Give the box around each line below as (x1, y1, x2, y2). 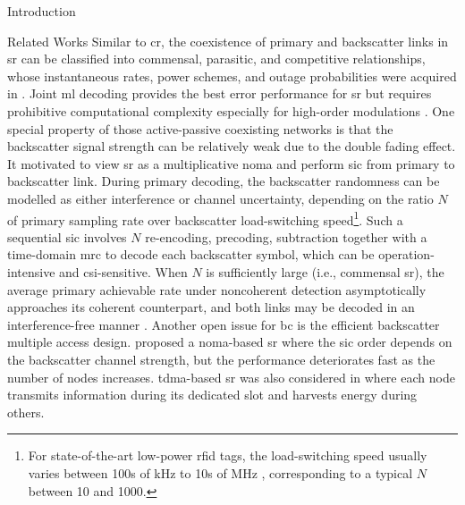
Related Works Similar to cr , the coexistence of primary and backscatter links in (7, 31, 449, 50)
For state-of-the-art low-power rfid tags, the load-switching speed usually (28, 446, 427, 465)
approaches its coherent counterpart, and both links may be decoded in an (7, 298, 415, 316)
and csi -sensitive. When (59, 262, 188, 281)
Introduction (7, 2, 76, 20)
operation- (378, 245, 435, 264)
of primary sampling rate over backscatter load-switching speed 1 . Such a (7, 207, 403, 229)
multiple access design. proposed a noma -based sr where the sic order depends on (7, 332, 452, 351)
